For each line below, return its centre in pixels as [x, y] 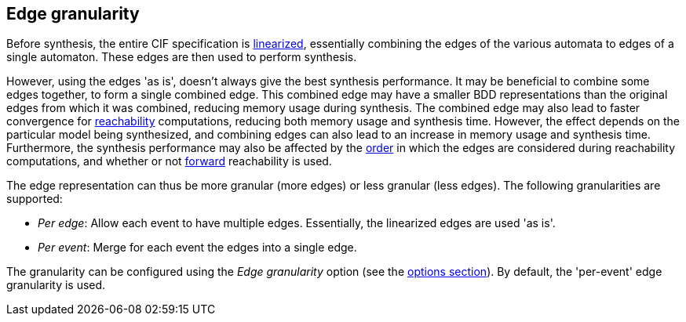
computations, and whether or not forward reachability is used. [169, 161]
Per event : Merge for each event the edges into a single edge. [197, 248]
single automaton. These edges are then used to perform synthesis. [182, 57]
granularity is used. [56, 285]
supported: [35, 199]
